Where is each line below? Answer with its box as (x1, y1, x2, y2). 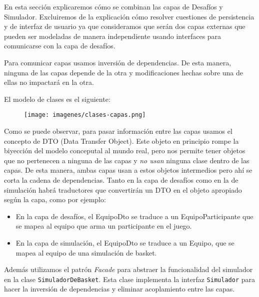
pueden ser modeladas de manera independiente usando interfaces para (4, 30, 221, 41)
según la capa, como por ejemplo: (4, 194, 106, 205)
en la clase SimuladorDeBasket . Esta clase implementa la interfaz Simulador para (4, 274, 255, 284)
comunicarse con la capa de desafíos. (4, 40, 115, 51)
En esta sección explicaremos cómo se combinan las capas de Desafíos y (4, 1, 223, 11)
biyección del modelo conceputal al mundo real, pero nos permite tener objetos (4, 145, 245, 156)
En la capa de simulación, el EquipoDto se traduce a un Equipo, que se (15, 237, 234, 248)
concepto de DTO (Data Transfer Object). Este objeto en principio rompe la (4, 135, 239, 146)
